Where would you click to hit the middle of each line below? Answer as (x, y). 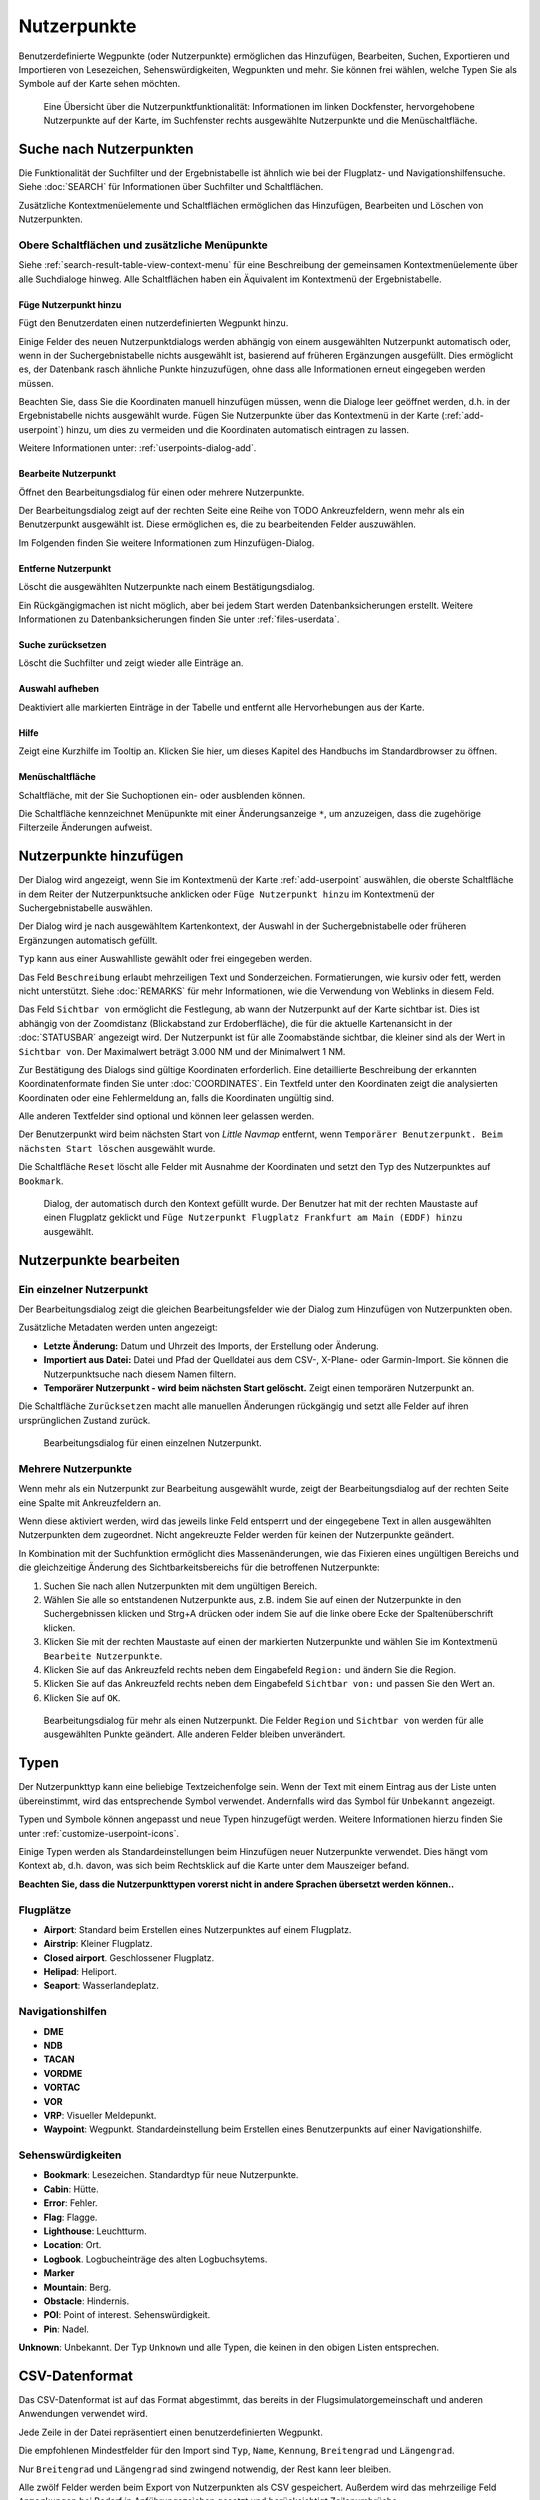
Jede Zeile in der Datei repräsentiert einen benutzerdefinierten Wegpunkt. (171, 2432)
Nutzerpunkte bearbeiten (99, 1260)
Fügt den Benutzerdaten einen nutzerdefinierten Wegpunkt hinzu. (153, 323)
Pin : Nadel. (66, 2329)
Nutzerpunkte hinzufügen (101, 856)
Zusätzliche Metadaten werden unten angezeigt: (118, 1327)
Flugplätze (45, 1910)
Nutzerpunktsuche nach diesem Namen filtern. (140, 1374)
